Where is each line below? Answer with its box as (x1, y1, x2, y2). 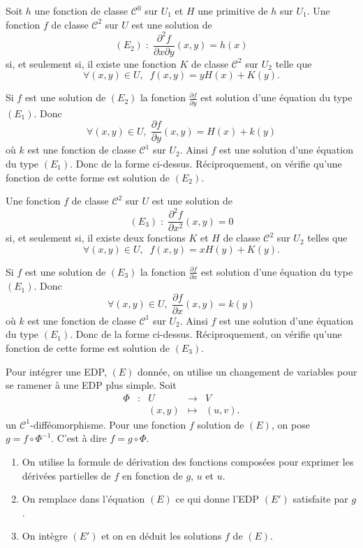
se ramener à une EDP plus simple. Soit (6, 378, 177, 392)
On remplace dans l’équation (22, 491, 145, 506)
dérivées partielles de (22, 468, 111, 482)
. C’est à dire (51, 431, 107, 445)
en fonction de (121, 468, 183, 482)
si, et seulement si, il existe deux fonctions (6, 230, 186, 245)
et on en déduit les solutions (101, 528, 222, 543)
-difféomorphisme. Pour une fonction (30, 417, 186, 431)
